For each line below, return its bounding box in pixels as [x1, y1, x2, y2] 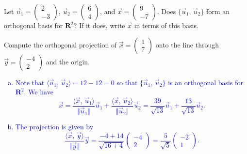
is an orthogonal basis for [168, 77, 243, 87]
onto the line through [155, 39, 219, 49]
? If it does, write [73, 20, 125, 30]
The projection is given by [15, 122, 94, 132]
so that [116, 77, 138, 87]
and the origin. [46, 56, 90, 66]
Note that [15, 77, 45, 87]
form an [206, 6, 230, 16]
